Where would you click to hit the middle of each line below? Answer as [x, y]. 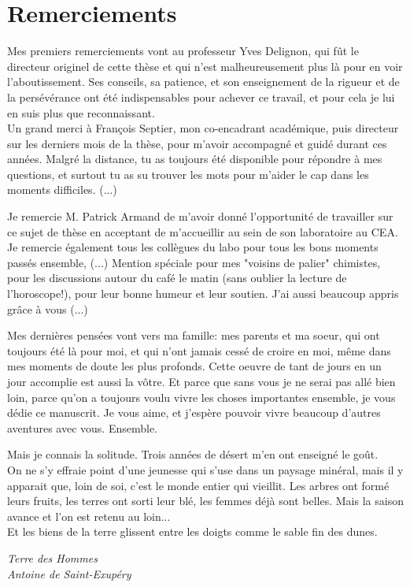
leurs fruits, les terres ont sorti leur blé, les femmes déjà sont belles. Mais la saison [205, 501]
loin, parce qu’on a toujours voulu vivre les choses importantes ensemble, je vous [201, 397]
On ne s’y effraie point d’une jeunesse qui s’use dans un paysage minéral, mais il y [205, 469]
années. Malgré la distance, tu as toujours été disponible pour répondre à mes [195, 159]
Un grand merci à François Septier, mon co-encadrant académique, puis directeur [203, 128]
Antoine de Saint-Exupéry [69, 573]
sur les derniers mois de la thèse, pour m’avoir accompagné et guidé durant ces [197, 143]
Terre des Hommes [52, 557]
